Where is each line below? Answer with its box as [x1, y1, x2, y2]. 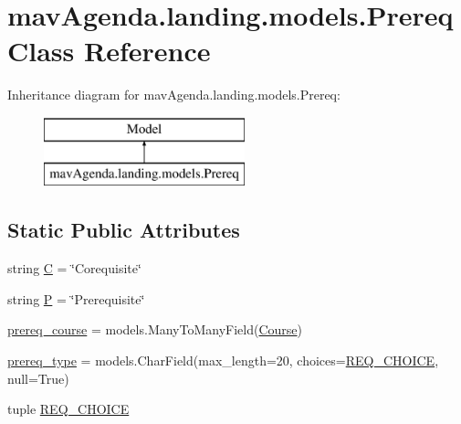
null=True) [7, 368, 69, 387]
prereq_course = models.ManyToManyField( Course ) [7, 320, 303, 339]
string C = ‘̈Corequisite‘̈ [7, 259, 141, 278]
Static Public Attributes [7, 216, 240, 244]
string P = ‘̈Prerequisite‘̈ [7, 289, 145, 308]
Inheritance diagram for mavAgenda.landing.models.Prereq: [7, 85, 341, 104]
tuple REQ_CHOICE [7, 399, 130, 419]
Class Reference [7, 32, 211, 69]
